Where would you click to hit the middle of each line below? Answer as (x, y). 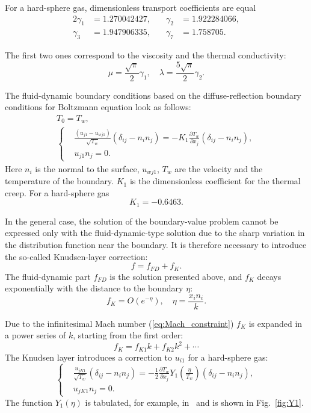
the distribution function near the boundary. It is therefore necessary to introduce (156, 244)
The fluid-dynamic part (48, 276)
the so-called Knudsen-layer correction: (76, 256)
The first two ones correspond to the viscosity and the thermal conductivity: (146, 55)
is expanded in (276, 323)
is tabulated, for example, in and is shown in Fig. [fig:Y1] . (194, 402)
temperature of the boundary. (59, 181)
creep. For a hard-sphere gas (57, 192)
